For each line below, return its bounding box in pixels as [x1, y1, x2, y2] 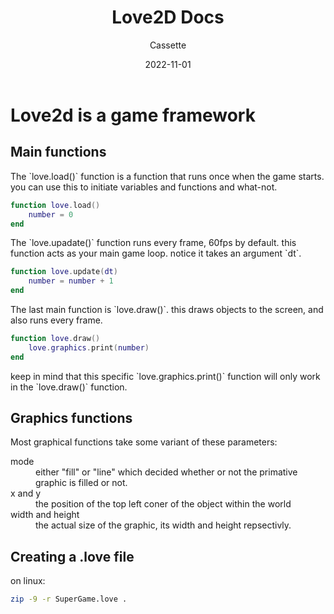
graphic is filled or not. [35, 477, 128, 489]
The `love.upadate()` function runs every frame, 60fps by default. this [10, 237, 297, 249]
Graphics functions [10, 410, 133, 427]
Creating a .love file [10, 548, 135, 565]
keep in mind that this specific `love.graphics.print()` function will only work [10, 370, 321, 382]
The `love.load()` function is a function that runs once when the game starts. [10, 170, 325, 182]
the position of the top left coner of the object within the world [35, 498, 292, 510]
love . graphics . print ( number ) [28, 342, 150, 353]
